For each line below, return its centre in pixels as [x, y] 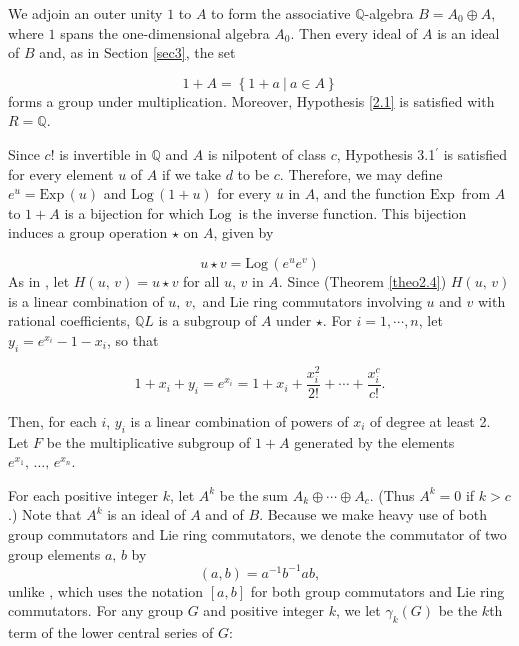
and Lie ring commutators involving [312, 300]
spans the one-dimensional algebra [165, 32]
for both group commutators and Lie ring [377, 590]
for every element [61, 173]
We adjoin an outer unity [85, 13]
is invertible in [103, 153]
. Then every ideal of [354, 32]
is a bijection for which [134, 212]
